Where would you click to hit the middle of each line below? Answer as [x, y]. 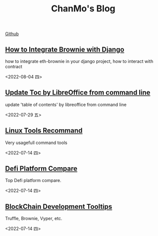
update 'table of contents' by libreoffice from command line [66, 104]
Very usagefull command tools [36, 142]
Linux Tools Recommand [44, 131]
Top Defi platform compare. [33, 181]
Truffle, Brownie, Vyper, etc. [34, 219]
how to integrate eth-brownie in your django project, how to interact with [79, 61]
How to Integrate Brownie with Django [65, 49]
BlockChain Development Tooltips [59, 207]
